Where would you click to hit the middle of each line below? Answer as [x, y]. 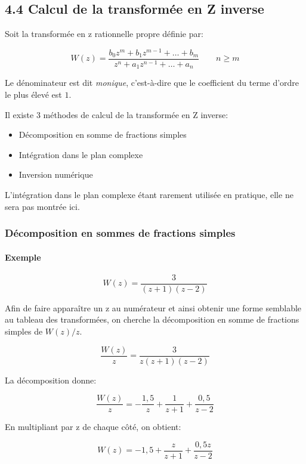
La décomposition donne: [51, 380]
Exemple [23, 257]
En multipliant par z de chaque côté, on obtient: [93, 427]
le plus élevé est [33, 94]
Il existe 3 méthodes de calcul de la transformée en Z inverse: [117, 114]
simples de [24, 331]
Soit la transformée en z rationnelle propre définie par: [104, 34]
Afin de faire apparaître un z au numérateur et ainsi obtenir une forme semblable [153, 307]
